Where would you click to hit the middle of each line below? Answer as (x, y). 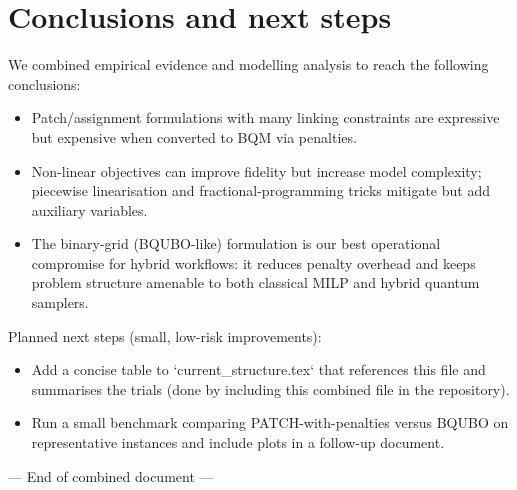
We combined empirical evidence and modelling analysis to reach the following (248, 64)
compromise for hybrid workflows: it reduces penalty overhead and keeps (253, 262)
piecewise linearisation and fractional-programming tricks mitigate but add (260, 190)
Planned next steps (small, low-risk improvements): (165, 335)
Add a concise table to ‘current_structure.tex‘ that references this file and (258, 369)
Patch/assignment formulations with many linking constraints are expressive (265, 117)
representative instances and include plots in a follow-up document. (238, 442)
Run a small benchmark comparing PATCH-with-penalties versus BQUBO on (270, 422)
